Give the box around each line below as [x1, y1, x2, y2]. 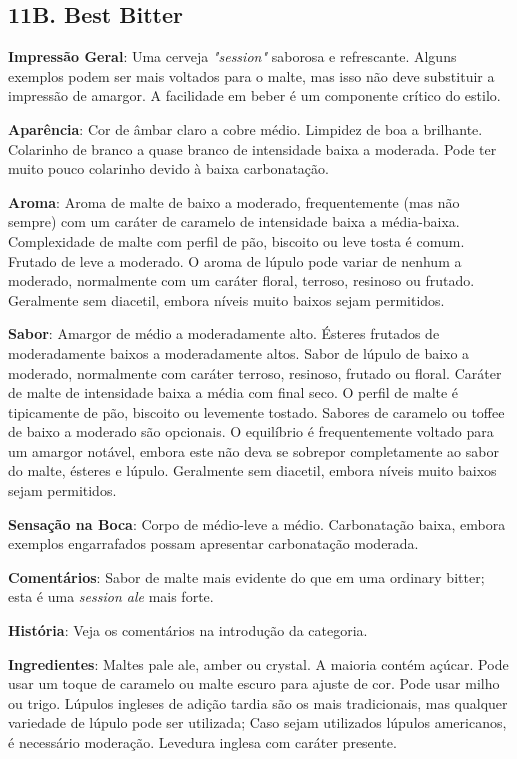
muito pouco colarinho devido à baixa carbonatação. [8, 158, 329, 179]
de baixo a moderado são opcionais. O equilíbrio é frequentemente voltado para [8, 421, 494, 442]
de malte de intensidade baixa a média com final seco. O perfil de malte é [8, 382, 459, 403]
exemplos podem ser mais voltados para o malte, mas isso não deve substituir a [8, 65, 495, 86]
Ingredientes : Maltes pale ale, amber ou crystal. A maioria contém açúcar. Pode [8, 653, 509, 674]
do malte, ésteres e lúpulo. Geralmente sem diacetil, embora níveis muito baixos [8, 460, 497, 481]
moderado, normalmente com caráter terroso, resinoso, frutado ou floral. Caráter [8, 362, 502, 383]
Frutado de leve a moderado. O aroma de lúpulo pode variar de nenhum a [8, 250, 462, 271]
